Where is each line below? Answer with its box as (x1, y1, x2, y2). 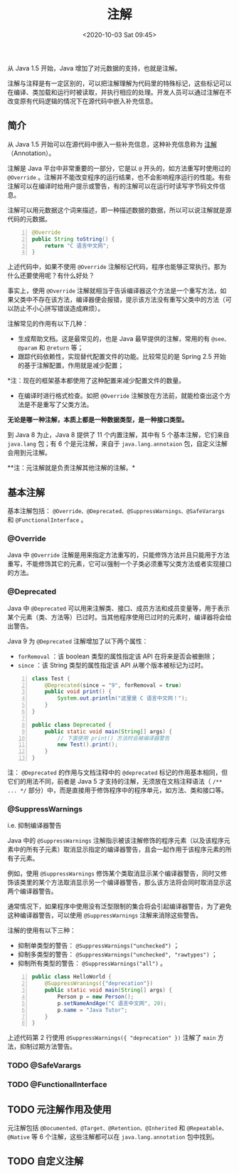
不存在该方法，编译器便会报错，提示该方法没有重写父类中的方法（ (31, 295, 225, 304)
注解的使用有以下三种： (7, 926, 76, 935)
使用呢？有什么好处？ (31, 271, 95, 280)
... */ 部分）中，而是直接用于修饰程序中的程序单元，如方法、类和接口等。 (7, 786, 228, 794)
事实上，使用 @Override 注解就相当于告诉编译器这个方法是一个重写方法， (7, 286, 221, 295)
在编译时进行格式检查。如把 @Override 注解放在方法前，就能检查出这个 (17, 391, 225, 400)
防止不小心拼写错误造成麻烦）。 (13, 304, 105, 313)
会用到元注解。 (7, 448, 51, 457)
